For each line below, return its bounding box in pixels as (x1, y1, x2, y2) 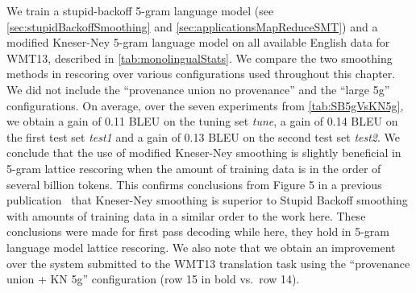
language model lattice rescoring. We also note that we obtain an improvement (6, 238, 396, 255)
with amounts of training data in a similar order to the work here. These (6, 207, 366, 224)
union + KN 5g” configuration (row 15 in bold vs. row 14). (6, 270, 300, 287)
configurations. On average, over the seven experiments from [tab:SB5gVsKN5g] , (6, 97, 404, 113)
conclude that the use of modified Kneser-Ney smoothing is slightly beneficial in (6, 144, 401, 161)
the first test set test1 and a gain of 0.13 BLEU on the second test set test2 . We (6, 128, 400, 145)
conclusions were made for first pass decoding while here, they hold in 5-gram (6, 223, 390, 240)
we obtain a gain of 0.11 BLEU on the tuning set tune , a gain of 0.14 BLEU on (6, 113, 398, 130)
